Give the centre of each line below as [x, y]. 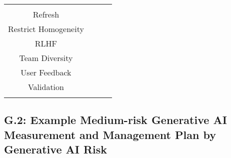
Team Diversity [46, 58]
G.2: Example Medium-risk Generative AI [115, 120]
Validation [46, 87]
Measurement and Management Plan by [110, 134]
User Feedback [46, 72]
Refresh [46, 14]
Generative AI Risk [56, 149]
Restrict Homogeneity [46, 29]
